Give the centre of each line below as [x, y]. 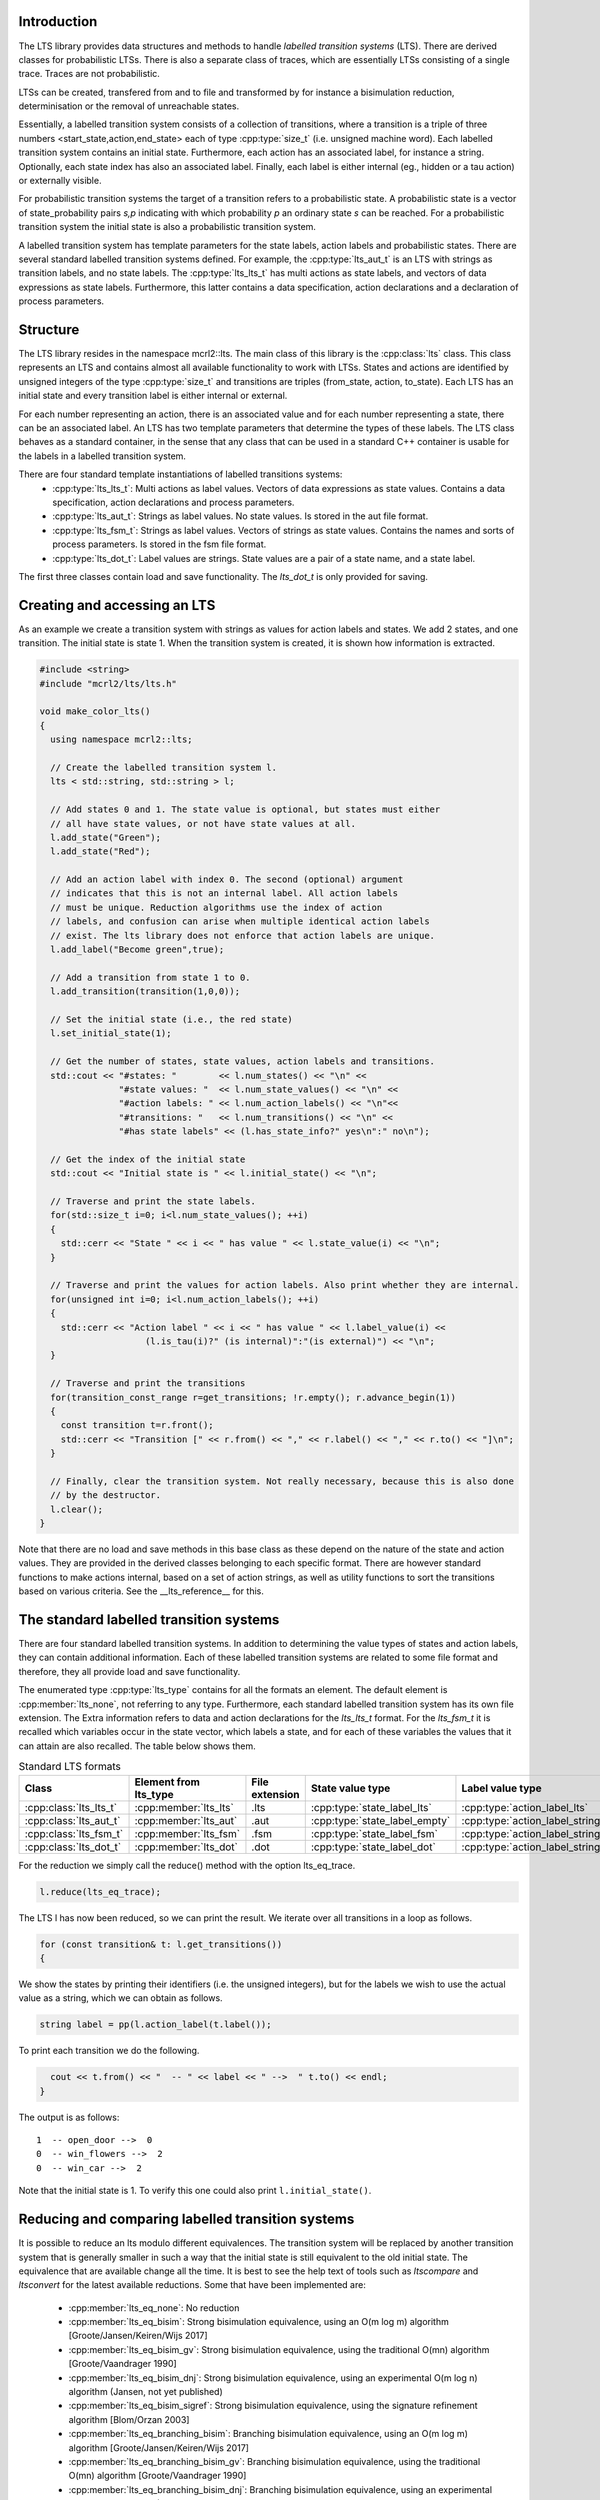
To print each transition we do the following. [109, 2051]
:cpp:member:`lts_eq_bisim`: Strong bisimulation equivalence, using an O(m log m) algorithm [258, 2322]
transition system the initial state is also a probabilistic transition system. [167, 227]
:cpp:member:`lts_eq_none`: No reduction [154, 2307]
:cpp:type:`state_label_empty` [380, 1820]
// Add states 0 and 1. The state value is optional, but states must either [245, 809]
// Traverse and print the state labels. [153, 1201]
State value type [350, 1788]
